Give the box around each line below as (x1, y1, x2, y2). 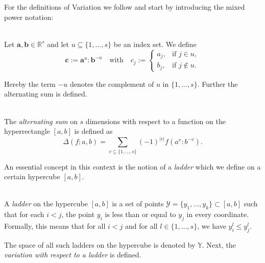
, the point (61, 209, 95, 220)
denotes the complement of (70, 78, 154, 89)
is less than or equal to (105, 209, 176, 220)
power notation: (4, 11, 54, 22)
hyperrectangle (4, 126, 50, 136)
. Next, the (202, 239, 236, 250)
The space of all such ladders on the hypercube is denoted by (4, 239, 196, 250)
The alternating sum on (4, 115, 78, 126)
